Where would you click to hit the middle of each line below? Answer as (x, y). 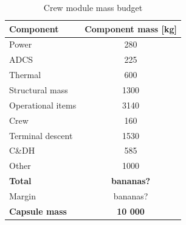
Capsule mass (38, 211)
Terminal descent (41, 135)
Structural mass (39, 89)
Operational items (43, 105)
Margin (23, 195)
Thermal (25, 75)
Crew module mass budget (93, 7)
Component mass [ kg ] (131, 28)
